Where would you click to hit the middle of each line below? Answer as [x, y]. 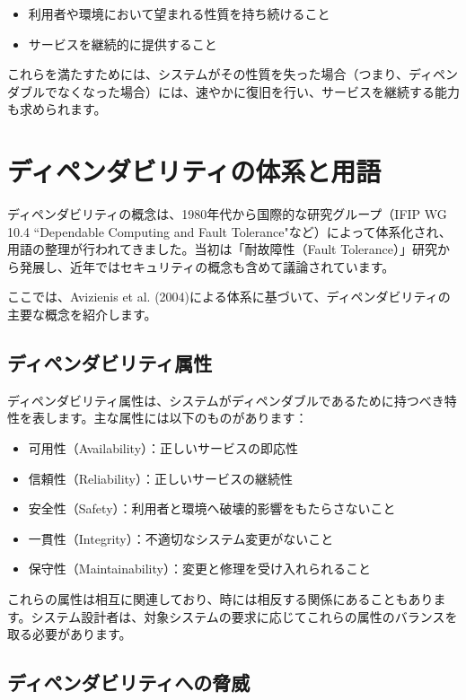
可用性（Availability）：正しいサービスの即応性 [163, 448]
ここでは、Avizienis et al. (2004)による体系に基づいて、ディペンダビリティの [229, 297]
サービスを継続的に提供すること [123, 44]
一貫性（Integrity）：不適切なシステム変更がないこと [181, 538]
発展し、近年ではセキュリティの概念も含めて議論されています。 [207, 266]
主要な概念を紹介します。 [82, 315]
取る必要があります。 [70, 634]
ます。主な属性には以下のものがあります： [182, 418]
